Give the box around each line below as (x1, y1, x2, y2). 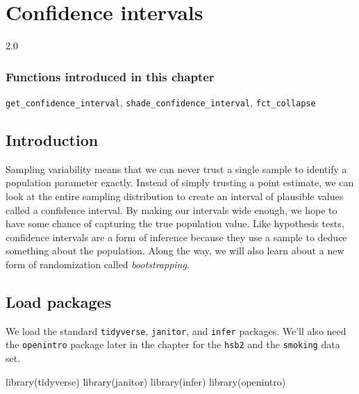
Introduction (6, 129, 99, 150)
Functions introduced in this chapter (6, 67, 215, 85)
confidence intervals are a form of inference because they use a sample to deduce (6, 229, 347, 244)
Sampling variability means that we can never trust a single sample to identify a (6, 161, 347, 176)
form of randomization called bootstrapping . (6, 256, 190, 271)
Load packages (6, 290, 112, 312)
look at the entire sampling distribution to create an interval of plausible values (6, 188, 344, 203)
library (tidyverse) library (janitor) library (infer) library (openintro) (6, 374, 286, 388)
